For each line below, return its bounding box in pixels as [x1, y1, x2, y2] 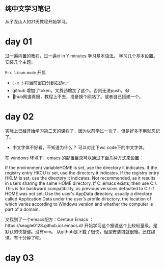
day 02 [5, 111, 34, 122]
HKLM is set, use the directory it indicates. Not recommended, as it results [5, 175, 156, 181]
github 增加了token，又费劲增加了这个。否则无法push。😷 [12, 87, 130, 93]
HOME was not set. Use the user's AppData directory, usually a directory [5, 191, 153, 196]
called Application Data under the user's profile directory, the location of [5, 195, 151, 202]
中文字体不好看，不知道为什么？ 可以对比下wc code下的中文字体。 [12, 144, 147, 150]
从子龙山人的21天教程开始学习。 [5, 19, 70, 24]
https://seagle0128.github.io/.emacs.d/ [5, 222, 83, 228]
